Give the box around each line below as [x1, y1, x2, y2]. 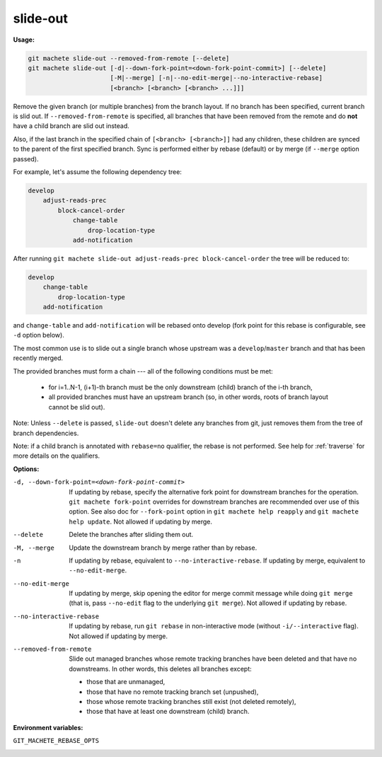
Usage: [13, 35, 35, 44]
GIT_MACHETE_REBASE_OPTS [13, 736, 99, 745]
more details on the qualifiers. [13, 451, 100, 460]
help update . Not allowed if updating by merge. [69, 517, 212, 526]
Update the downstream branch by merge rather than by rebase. [69, 543, 257, 552]
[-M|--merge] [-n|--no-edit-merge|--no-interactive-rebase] [110, 74, 323, 82]
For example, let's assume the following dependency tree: [13, 168, 182, 176]
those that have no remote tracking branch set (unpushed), [86, 687, 259, 696]
